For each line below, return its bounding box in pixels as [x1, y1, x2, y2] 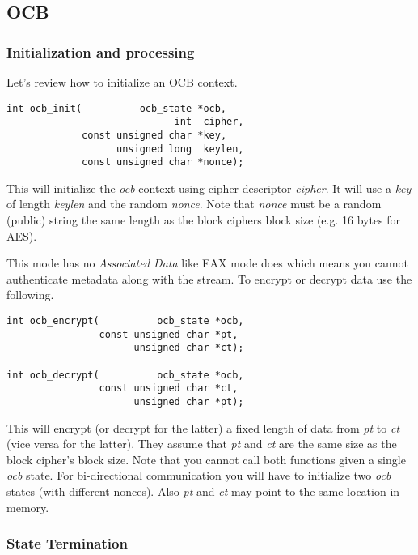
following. [6, 286, 54, 303]
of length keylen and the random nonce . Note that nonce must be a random [6, 195, 382, 212]
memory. [6, 498, 49, 515]
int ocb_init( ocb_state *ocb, [6, 102, 227, 114]
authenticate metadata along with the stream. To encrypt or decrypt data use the [6, 270, 412, 287]
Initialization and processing [6, 41, 195, 62]
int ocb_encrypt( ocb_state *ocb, [6, 315, 244, 327]
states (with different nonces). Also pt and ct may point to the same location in [6, 483, 400, 499]
